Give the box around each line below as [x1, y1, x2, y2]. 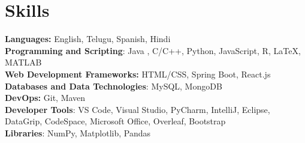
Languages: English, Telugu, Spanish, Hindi [5, 32, 171, 45]
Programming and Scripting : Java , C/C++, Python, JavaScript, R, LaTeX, [5, 44, 301, 56]
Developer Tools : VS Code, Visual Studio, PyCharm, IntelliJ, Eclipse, [5, 103, 270, 115]
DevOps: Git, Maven [5, 91, 86, 104]
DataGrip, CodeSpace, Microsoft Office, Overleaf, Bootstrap [5, 115, 226, 127]
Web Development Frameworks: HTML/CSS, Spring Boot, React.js [5, 67, 271, 80]
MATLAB [5, 56, 42, 68]
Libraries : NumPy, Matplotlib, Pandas [5, 126, 150, 139]
